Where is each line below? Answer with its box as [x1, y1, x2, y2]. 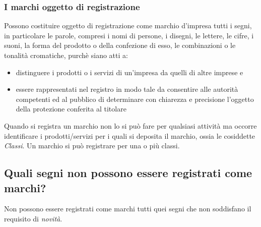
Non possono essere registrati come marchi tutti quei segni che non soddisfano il [4, 203, 251, 214]
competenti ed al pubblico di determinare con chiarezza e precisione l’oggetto [16, 93, 254, 104]
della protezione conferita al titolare [16, 103, 126, 114]
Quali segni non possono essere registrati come [4, 165, 252, 181]
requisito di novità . [4, 213, 62, 223]
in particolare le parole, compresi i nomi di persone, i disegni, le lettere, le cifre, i [4, 30, 254, 40]
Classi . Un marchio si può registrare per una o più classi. [4, 140, 180, 151]
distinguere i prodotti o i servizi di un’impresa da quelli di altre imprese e [16, 67, 243, 77]
